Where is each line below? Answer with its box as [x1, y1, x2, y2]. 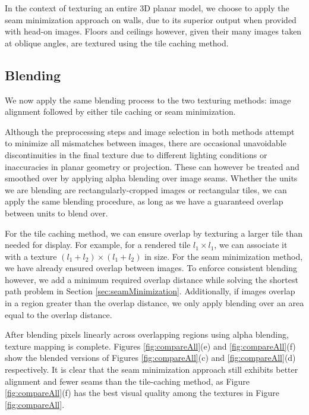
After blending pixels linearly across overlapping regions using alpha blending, [5, 328, 289, 341]
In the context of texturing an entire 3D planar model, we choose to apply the [5, 2, 289, 14]
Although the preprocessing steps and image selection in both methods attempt [5, 125, 295, 137]
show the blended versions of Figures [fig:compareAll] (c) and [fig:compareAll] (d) [5, 351, 296, 364]
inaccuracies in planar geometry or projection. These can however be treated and [5, 160, 299, 172]
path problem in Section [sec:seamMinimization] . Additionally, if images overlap [5, 285, 295, 297]
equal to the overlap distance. [5, 308, 112, 320]
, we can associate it [214, 238, 288, 251]
